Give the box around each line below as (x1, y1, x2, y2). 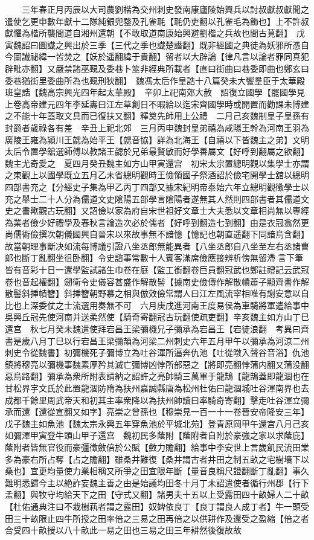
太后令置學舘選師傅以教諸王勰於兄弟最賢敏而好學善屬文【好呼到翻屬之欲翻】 (5, 145, 309, 158)
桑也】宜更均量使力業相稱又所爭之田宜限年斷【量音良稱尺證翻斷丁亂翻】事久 (5, 464, 309, 477)
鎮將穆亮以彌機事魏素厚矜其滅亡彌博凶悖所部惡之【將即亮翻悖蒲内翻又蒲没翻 (5, 358, 309, 370)
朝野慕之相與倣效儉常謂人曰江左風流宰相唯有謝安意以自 (89, 287, 309, 300)
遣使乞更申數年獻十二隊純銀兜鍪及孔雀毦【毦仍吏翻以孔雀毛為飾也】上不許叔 (5, 14, 309, 27)
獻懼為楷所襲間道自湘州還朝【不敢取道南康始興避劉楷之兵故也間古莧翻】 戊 (5, 27, 305, 39)
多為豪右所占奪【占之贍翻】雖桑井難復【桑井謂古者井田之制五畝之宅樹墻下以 (5, 452, 309, 465)
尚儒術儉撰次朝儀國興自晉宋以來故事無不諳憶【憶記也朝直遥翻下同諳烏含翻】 (5, 228, 309, 240)
